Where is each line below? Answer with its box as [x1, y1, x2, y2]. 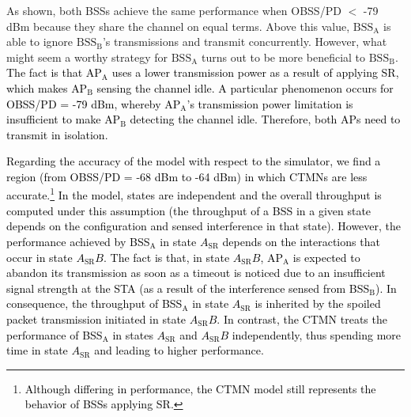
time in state [6, 342, 68, 358]
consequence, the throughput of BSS [6, 295, 183, 312]
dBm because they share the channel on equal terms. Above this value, [6, 17, 350, 34]
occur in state [6, 248, 73, 265]
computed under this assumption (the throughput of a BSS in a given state [6, 202, 371, 218]
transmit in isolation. [6, 126, 108, 142]
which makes [6, 79, 68, 96]
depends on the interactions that [222, 233, 380, 249]
